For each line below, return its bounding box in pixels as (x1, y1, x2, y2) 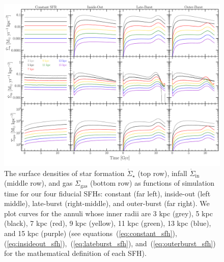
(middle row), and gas (4, 178, 73, 188)
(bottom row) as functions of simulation (90, 178, 215, 188)
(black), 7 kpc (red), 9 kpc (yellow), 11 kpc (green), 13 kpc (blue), (4, 218, 211, 228)
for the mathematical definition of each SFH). (4, 248, 147, 258)
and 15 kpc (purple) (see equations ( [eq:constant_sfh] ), (4, 228, 177, 239)
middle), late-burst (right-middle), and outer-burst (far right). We (4, 198, 210, 209)
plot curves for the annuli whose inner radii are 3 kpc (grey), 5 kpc (4, 208, 213, 218)
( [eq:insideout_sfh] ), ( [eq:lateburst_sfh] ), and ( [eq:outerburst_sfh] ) (4, 238, 216, 248)
